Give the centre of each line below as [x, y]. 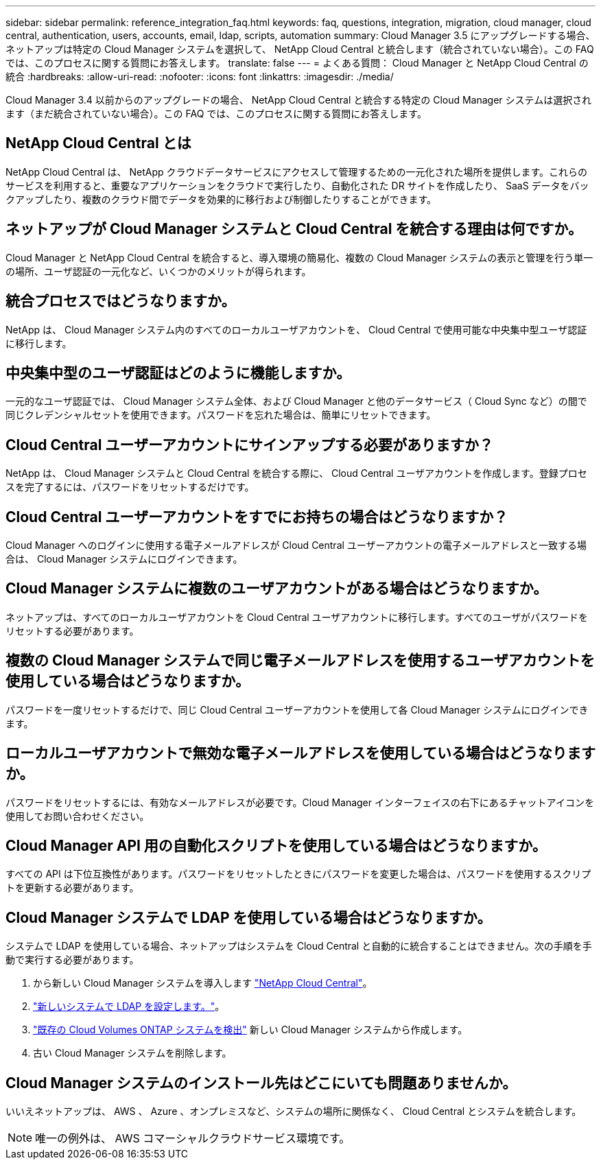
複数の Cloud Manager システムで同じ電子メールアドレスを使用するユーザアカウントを [300, 661]
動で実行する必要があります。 [72, 960]
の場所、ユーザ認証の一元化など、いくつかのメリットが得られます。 [158, 271]
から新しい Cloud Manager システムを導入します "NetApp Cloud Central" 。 [203, 983]
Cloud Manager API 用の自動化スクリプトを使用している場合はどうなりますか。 [276, 846]
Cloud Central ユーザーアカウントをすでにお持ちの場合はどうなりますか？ [257, 517]
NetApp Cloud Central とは [98, 143]
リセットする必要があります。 [72, 631]
